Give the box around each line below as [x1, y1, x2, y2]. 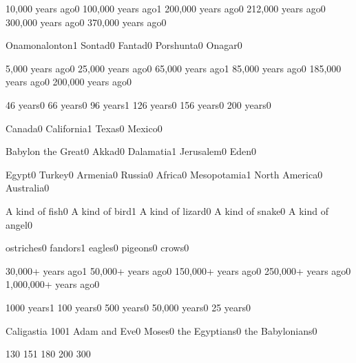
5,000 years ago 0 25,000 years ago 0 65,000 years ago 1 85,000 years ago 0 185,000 [6, 61, 342, 75]
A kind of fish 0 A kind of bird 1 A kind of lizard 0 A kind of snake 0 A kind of [6, 203, 328, 218]
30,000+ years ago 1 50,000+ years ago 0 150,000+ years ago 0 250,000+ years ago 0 [6, 263, 351, 278]
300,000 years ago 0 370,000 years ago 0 [6, 14, 167, 29]
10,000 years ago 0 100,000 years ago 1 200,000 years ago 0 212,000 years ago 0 [6, 1, 326, 15]
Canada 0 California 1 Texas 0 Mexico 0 [6, 121, 163, 135]
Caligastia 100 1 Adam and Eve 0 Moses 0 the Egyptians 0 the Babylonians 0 [6, 323, 317, 338]
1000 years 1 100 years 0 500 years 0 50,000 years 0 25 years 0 [6, 300, 251, 314]
